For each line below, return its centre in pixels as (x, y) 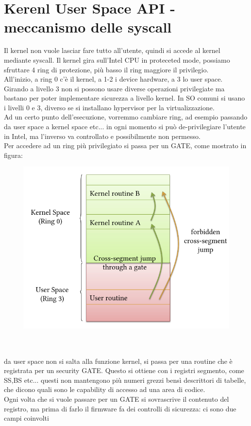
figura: (13, 155)
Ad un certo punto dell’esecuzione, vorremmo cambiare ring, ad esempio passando (126, 117)
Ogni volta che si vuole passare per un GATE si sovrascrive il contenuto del (117, 399)
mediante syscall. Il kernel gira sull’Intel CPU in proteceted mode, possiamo (117, 60)
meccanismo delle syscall (88, 27)
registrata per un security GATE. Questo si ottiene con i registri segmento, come (124, 370)
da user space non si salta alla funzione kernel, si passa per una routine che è (118, 361)
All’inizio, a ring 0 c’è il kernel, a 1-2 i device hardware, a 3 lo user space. (113, 79)
